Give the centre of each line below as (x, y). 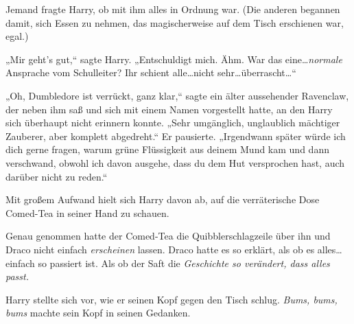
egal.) (17, 36)
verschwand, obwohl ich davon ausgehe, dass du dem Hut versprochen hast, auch (175, 162)
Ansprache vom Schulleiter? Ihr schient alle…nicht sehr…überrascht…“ (151, 72)
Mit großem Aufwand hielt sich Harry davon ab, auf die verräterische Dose (163, 199)
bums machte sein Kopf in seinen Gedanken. (98, 313)
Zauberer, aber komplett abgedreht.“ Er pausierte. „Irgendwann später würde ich (176, 136)
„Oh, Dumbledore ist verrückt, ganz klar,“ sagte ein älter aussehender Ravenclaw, (177, 95)
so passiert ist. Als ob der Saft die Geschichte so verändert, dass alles (184, 263)
